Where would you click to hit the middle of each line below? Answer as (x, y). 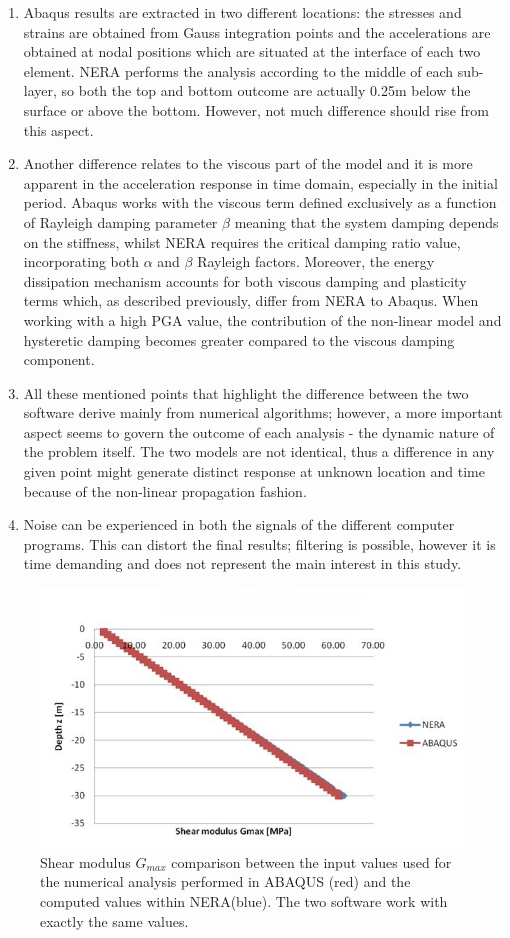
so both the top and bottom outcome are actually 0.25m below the (266, 90)
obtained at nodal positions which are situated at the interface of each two (252, 51)
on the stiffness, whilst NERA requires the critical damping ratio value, (242, 241)
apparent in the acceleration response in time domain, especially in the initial (260, 182)
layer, (40, 90)
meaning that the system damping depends (366, 221)
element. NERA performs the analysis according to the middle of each (238, 70)
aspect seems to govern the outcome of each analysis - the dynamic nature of (259, 431)
